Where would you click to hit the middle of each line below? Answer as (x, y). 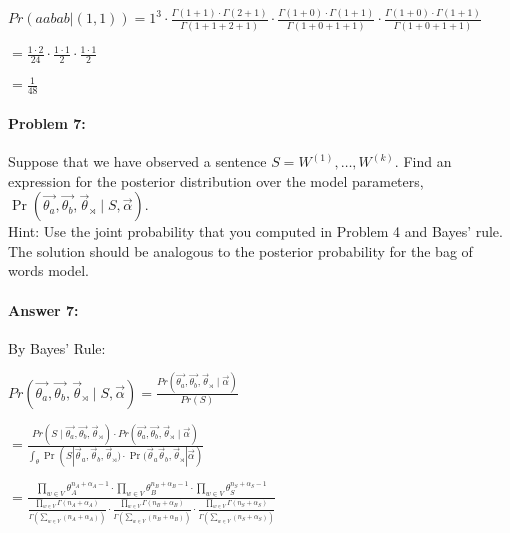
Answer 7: (43, 309)
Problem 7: (47, 122)
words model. (49, 270)
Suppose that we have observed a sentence (137, 161)
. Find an (423, 161)
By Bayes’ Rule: (57, 347)
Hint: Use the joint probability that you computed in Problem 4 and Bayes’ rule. (255, 231)
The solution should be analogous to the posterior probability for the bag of (240, 250)
